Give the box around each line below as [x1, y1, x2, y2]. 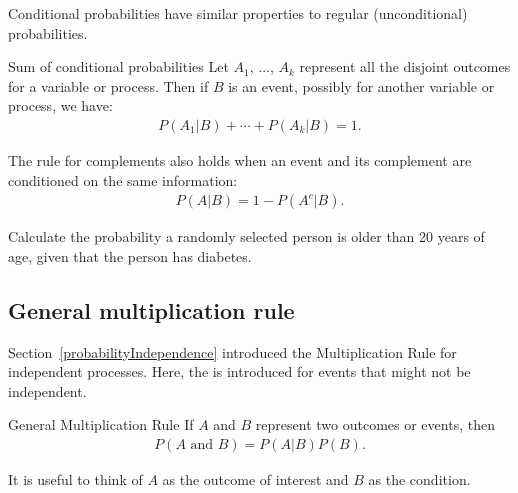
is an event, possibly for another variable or [228, 75, 495, 96]
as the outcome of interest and [162, 469, 349, 490]
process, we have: [8, 95, 113, 116]
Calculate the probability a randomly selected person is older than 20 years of [8, 226, 485, 247]
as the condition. [368, 469, 471, 490]
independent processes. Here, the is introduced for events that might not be [8, 361, 471, 382]
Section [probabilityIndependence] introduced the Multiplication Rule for [8, 341, 457, 362]
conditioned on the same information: [8, 169, 238, 190]
